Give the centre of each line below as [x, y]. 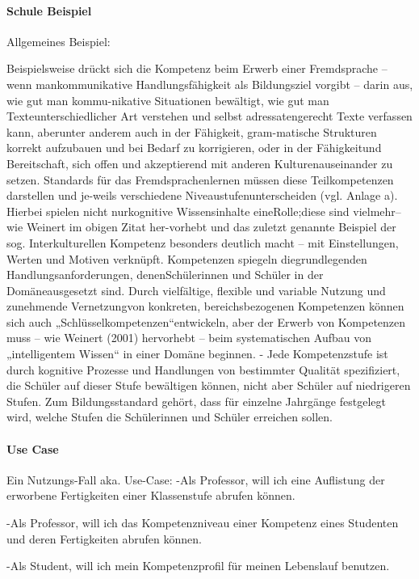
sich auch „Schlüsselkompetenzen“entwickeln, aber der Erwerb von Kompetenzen [206, 321]
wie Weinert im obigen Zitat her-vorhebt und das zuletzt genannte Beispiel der [201, 227]
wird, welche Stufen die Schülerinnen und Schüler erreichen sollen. [170, 417]
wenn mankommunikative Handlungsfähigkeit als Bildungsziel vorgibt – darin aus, [210, 84]
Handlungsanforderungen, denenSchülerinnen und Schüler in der [165, 275]
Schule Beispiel [49, 10]
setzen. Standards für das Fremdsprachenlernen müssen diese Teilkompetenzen [200, 179]
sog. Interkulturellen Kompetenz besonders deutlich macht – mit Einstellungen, [203, 242]
